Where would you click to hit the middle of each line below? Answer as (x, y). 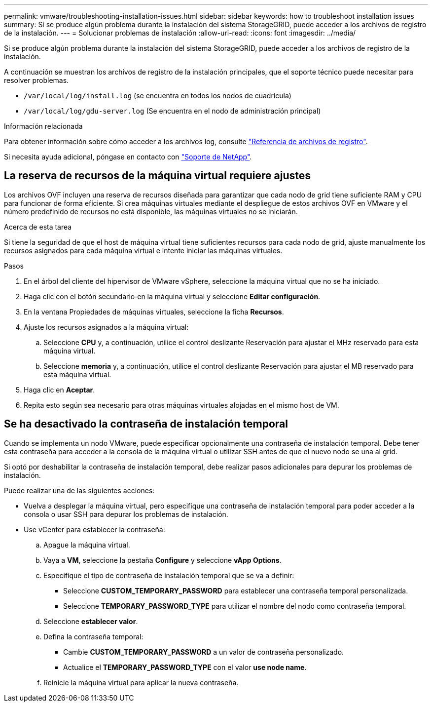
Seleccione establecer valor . (91, 621)
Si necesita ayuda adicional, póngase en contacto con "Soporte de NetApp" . (128, 157)
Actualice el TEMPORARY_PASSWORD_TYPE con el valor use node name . (185, 667)
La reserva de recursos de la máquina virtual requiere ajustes (158, 176)
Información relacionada (43, 126)
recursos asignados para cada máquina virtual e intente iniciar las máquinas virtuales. (143, 250)
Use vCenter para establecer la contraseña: (94, 529)
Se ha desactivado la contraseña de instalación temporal (146, 424)
